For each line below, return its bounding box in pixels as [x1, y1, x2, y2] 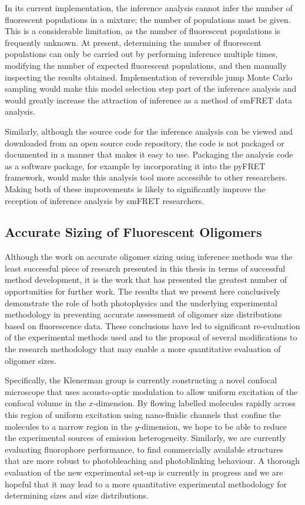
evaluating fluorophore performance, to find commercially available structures [5, 443, 284, 455]
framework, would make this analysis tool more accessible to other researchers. [5, 171, 288, 183]
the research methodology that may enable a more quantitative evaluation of [5, 343, 281, 355]
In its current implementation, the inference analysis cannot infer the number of [5, 2, 293, 14]
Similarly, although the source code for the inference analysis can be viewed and [5, 125, 293, 137]
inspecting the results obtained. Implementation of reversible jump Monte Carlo [5, 71, 293, 83]
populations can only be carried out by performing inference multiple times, [5, 48, 278, 60]
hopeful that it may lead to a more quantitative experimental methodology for [5, 477, 287, 490]
